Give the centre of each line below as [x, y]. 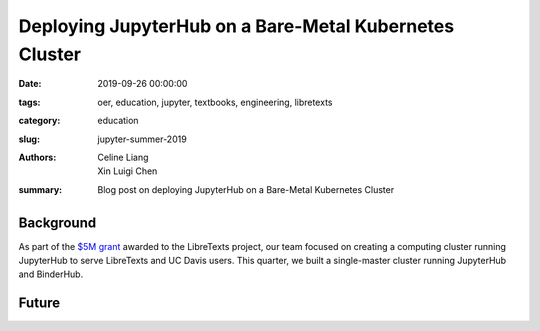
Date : [30, 84]
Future [39, 303]
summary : [40, 189]
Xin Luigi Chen [127, 171]
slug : [29, 139]
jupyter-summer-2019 [142, 139]
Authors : [37, 157]
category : [39, 121]
